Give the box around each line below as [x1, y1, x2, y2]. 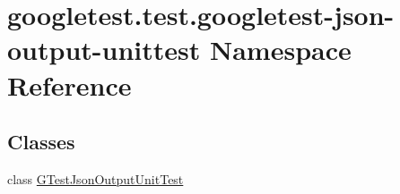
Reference [7, 66, 132, 103]
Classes [7, 128, 75, 156]
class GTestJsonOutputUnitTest [7, 169, 184, 188]
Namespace [209, 31, 352, 68]
